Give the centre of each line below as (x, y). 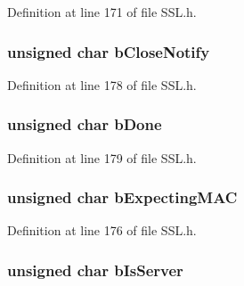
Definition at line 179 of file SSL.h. (102, 157)
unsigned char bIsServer (95, 270)
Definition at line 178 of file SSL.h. (102, 84)
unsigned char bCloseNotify (109, 51)
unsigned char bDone (85, 124)
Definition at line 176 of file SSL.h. (102, 230)
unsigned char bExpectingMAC (122, 197)
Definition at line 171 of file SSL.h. (102, 12)
